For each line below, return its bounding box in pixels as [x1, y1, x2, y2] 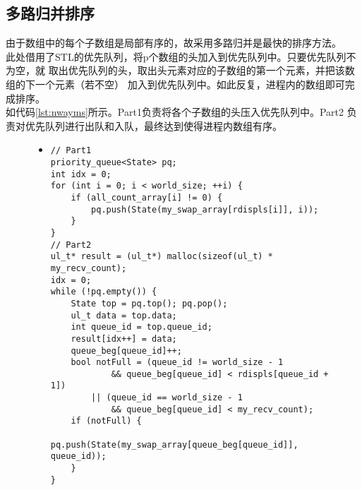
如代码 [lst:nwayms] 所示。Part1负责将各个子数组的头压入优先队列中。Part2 [6, 104, 344, 119]
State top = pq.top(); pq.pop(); [71, 298, 228, 309]
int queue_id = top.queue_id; [71, 322, 212, 333]
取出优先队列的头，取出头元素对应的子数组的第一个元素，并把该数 [48, 63, 355, 78]
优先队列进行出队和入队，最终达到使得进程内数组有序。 [25, 118, 282, 133]
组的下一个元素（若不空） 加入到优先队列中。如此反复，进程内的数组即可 [6, 76, 345, 91]
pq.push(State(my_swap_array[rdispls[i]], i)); [91, 204, 319, 215]
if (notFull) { [71, 416, 142, 426]
